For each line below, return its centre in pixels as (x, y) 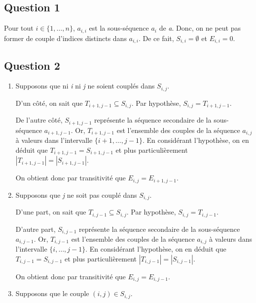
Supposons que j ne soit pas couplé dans (76, 195)
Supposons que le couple (52, 293)
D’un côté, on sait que (49, 103)
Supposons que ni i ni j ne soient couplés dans (85, 86)
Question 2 (32, 65)
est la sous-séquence (119, 28)
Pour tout (19, 28)
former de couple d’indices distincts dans (65, 38)
